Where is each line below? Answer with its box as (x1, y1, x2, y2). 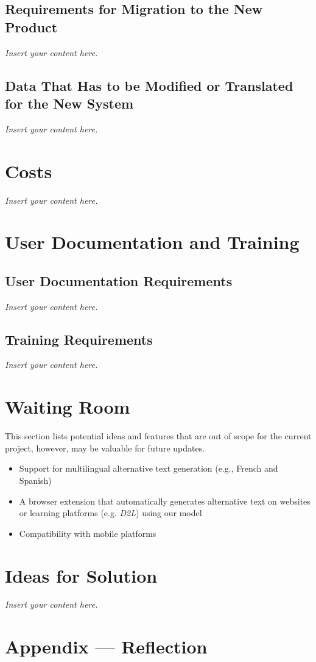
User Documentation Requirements (5, 271, 233, 290)
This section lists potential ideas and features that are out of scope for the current (5, 430, 312, 442)
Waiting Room (5, 394, 130, 419)
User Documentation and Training (5, 229, 300, 254)
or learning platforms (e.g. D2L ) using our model (19, 506, 202, 519)
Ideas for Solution (5, 563, 158, 588)
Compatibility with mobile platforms (19, 527, 156, 539)
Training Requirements (5, 329, 153, 348)
